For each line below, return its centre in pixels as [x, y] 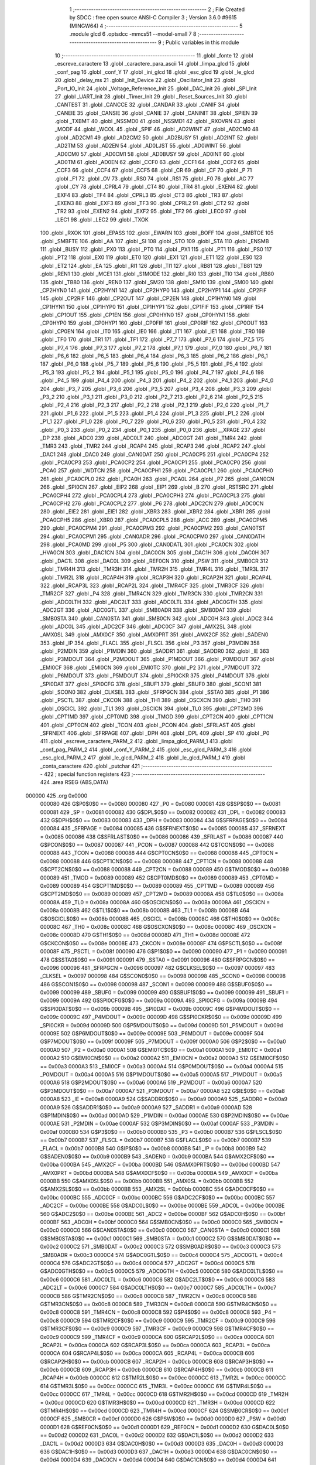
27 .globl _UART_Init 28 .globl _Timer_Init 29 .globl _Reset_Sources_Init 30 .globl [151, 96]
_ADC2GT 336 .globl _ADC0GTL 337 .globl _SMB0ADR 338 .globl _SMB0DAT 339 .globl [145, 610]
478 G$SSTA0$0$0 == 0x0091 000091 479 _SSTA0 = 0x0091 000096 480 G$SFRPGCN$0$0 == [157, 960]
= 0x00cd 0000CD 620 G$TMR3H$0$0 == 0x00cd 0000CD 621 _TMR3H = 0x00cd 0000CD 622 [158, 1402]
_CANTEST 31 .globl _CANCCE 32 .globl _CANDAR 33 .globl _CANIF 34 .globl [147, 105]
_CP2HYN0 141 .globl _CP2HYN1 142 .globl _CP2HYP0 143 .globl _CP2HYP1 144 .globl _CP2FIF [153, 290]
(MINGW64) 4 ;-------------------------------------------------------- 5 [156, 26]
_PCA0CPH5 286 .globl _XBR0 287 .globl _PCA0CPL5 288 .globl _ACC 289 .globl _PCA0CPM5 [154, 520]
